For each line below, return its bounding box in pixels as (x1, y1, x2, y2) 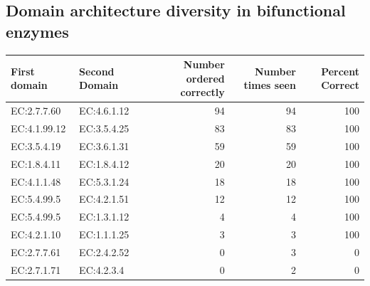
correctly (180, 85, 225, 100)
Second (79, 63, 115, 78)
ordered (186, 70, 225, 85)
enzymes (6, 20, 69, 42)
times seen (243, 78, 296, 92)
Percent (321, 63, 359, 78)
